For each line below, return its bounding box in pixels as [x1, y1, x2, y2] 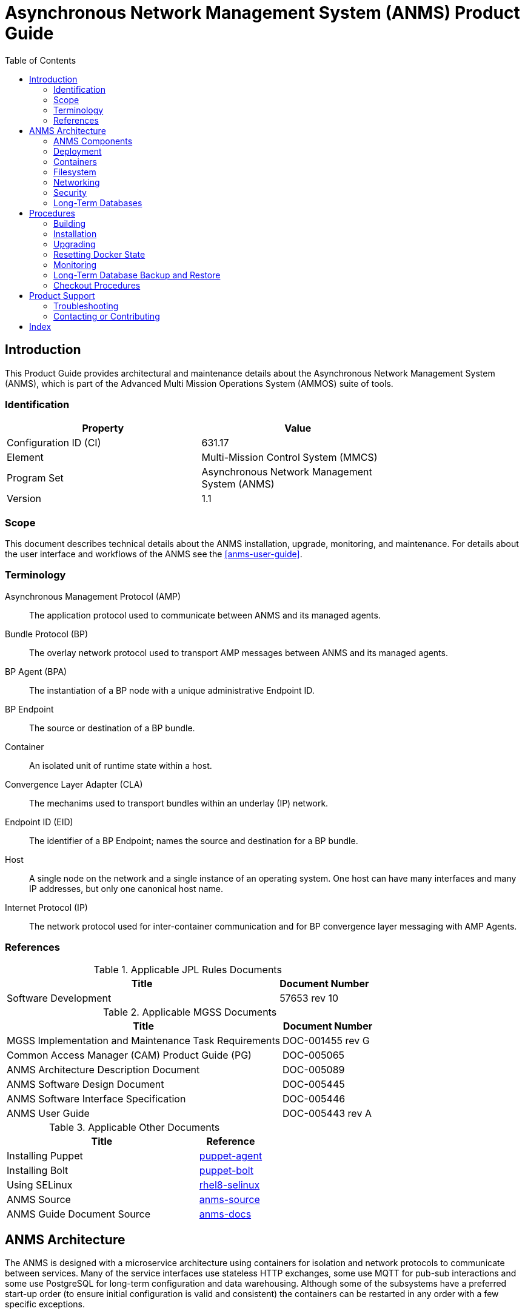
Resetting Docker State [53, 249, 145, 260]
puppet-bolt [199, 1164, 254, 1176]
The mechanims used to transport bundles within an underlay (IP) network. [29, 797, 329, 808]
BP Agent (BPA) [5, 666, 67, 677]
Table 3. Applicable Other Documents [48, 1121, 220, 1133]
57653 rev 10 [279, 991, 339, 1004]
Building [53, 218, 86, 229]
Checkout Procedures [53, 280, 141, 290]
